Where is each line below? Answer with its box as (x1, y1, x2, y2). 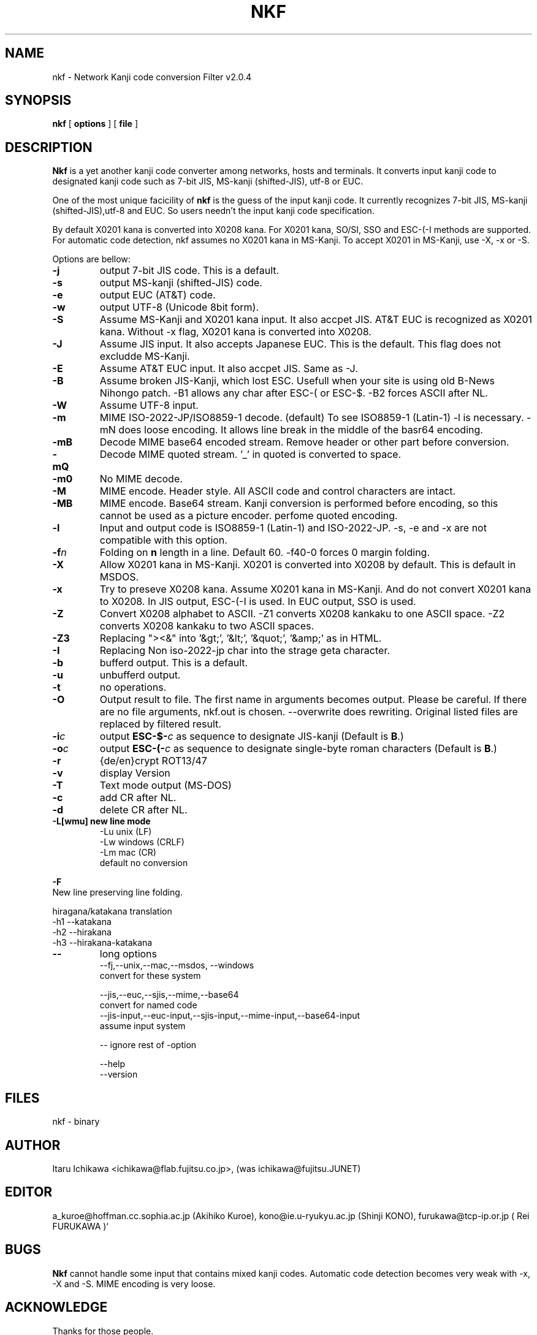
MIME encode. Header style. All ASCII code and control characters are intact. (99, 485, 456, 498)
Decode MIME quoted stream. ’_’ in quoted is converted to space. (99, 448, 402, 461)
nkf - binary (52, 1116, 100, 1127)
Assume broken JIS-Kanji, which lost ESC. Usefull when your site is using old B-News (99, 375, 495, 387)
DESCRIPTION (5, 139, 93, 155)
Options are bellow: (52, 254, 131, 265)
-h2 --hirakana (52, 927, 112, 938)
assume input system (99, 1021, 186, 1032)
